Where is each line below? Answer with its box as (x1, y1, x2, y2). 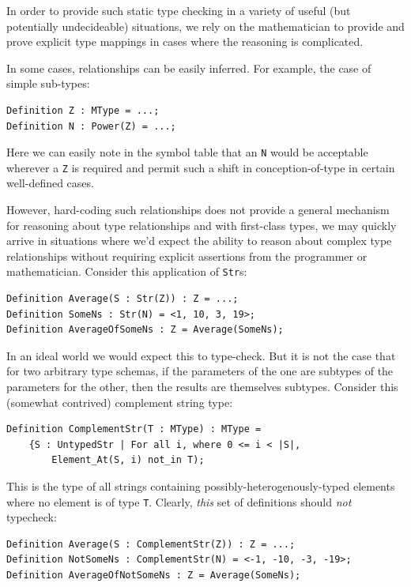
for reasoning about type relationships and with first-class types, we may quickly (6, 216, 397, 233)
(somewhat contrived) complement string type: (6, 393, 233, 410)
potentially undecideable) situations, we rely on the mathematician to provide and (6, 17, 405, 34)
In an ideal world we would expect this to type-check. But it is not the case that (6, 347, 396, 363)
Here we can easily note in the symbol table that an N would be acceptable (6, 144, 368, 160)
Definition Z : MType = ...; (6, 104, 160, 116)
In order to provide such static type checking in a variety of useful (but (6, 2, 351, 18)
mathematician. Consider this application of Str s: (6, 263, 247, 280)
